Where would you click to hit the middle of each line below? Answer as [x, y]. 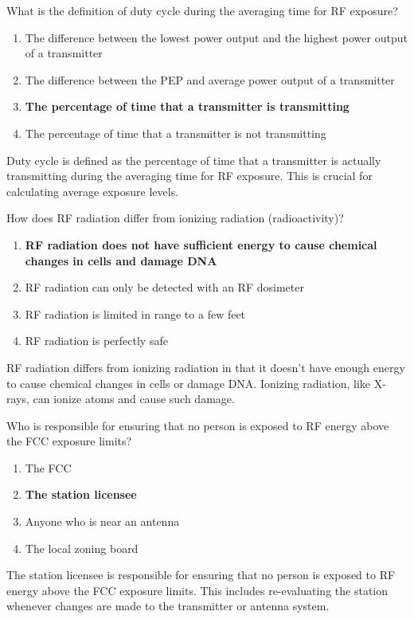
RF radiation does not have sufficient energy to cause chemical [201, 244]
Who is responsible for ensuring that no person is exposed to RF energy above [198, 425]
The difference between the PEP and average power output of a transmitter [210, 79]
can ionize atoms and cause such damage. [134, 399]
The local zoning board [82, 548]
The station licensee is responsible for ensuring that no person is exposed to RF [201, 575]
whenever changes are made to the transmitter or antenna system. [168, 606]
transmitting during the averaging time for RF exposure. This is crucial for [189, 176]
